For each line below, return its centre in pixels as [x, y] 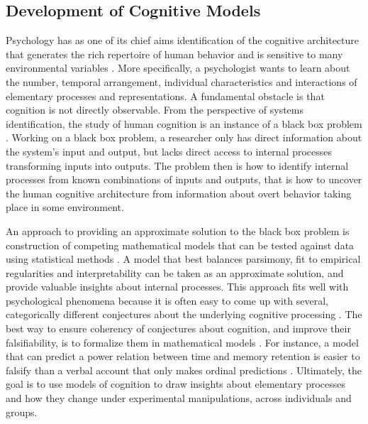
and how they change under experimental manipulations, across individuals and [179, 398]
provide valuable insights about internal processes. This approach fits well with [177, 287]
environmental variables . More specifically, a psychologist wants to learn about [178, 68]
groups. [22, 412]
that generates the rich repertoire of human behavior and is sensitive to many [174, 54]
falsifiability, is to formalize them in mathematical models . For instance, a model [182, 342]
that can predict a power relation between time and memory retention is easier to [183, 356]
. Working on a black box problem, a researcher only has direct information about [184, 137]
